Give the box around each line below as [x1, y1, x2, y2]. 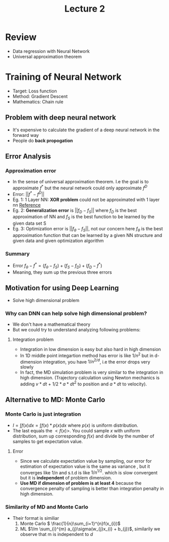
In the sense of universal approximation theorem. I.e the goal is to [12, 179, 149, 185]
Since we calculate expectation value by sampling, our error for [20, 458, 152, 464]
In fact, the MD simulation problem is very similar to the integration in [20, 369, 163, 375]
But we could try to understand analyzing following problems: [12, 326, 141, 332]
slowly [20, 364, 34, 370]
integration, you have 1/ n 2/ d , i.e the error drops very [42, 358, 150, 365]
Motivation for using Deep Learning [5, 284, 119, 292]
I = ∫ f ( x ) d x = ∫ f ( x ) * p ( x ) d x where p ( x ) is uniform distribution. [12, 422, 139, 428]
